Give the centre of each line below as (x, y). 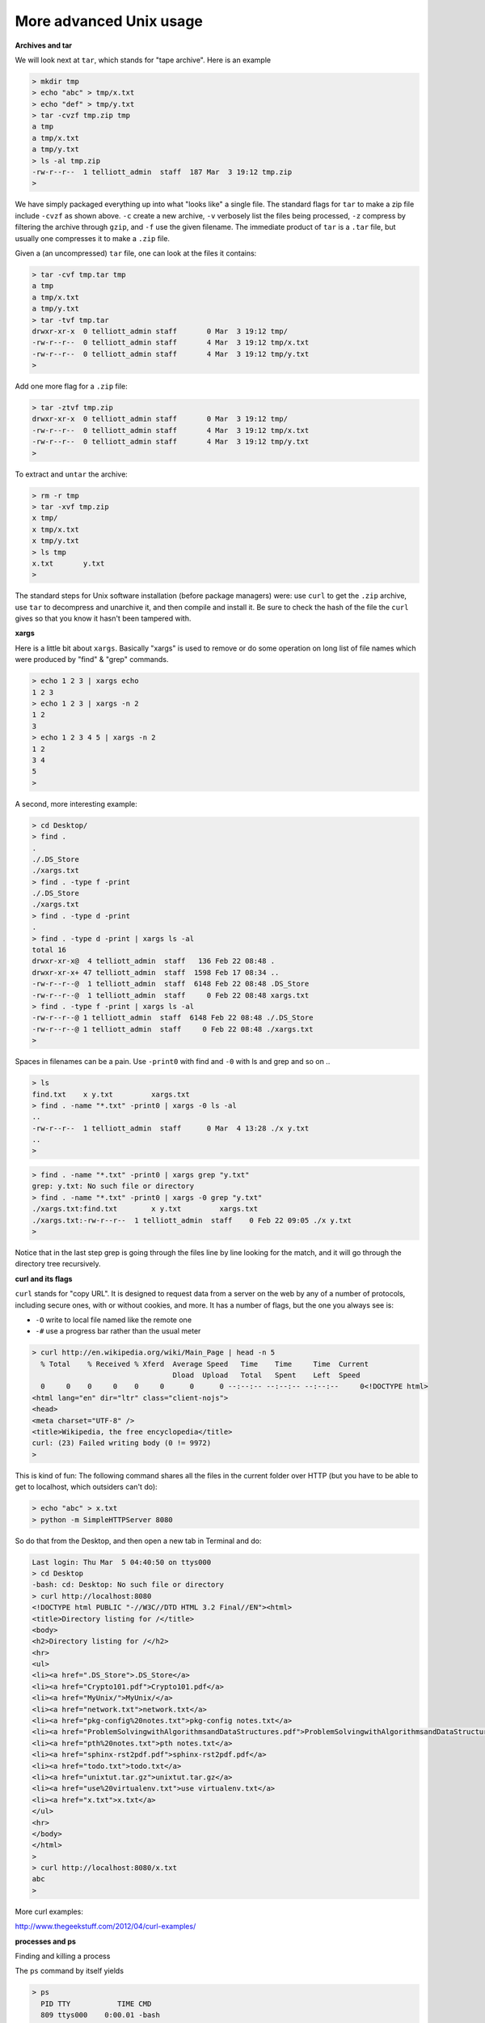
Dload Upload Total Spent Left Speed (266, 1375)
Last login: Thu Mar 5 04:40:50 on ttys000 (122, 1562)
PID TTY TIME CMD (96, 2004)
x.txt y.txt (68, 563)
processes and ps (46, 1941)
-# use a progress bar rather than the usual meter (118, 1331)
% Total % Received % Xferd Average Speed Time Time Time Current (205, 1364)
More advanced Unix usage (109, 21)
